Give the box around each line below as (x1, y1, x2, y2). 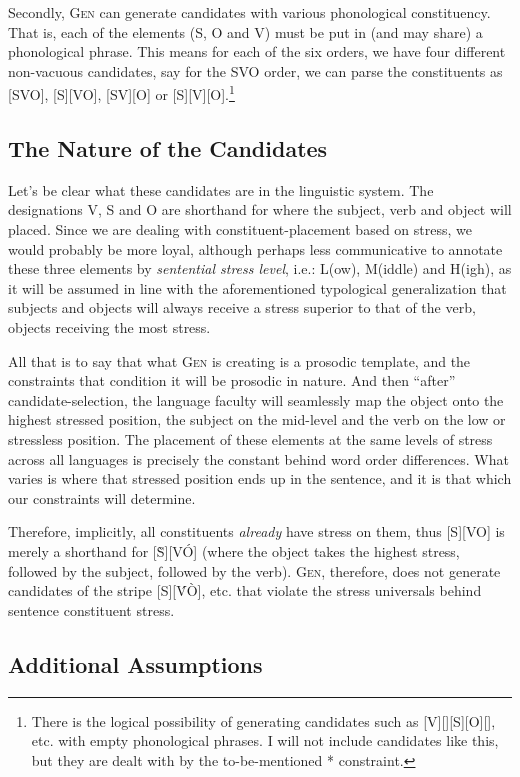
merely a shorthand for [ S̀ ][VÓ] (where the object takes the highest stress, (8, 540, 460, 561)
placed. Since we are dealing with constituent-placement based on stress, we (8, 219, 472, 240)
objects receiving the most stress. (8, 316, 211, 337)
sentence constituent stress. (8, 599, 175, 620)
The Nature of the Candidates (8, 133, 328, 164)
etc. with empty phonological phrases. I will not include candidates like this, (31, 730, 499, 751)
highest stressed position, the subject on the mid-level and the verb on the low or (8, 409, 506, 430)
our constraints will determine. (8, 487, 196, 508)
